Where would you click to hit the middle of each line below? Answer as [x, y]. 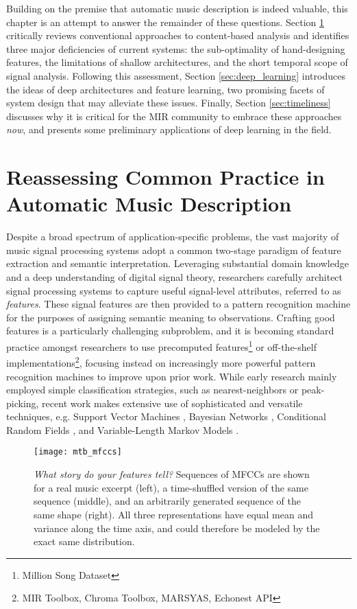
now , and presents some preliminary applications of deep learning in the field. [169, 129]
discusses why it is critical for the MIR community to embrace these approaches [174, 116]
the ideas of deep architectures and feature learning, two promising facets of [165, 89]
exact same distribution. [84, 541]
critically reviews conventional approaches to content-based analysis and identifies [178, 35]
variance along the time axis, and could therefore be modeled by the [177, 528]
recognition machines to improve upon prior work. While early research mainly [172, 376]
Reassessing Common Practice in [165, 177]
